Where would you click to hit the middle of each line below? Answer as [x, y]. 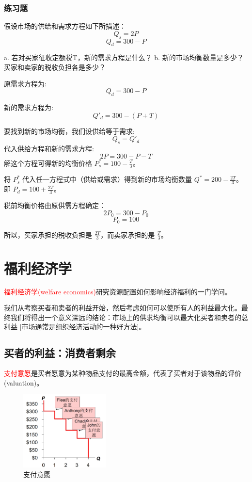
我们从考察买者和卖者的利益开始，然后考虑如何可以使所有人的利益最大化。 [123, 308]
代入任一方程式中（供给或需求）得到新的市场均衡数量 [107, 179]
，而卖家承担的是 [128, 234]
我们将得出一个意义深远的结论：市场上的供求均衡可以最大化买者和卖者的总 [129, 317]
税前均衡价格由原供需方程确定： [55, 205]
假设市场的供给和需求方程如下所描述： [65, 26]
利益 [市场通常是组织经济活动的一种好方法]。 [75, 327]
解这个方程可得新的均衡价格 [48, 163]
